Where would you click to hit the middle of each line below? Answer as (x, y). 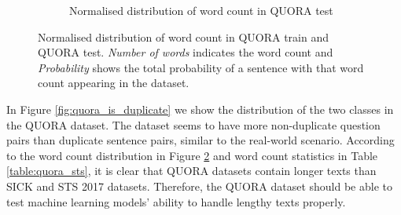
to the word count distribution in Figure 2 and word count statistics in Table (192, 155)
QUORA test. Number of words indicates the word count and (186, 52)
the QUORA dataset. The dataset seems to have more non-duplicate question (193, 124)
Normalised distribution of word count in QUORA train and (184, 36)
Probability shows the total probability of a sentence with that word (201, 67)
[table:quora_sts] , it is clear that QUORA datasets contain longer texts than (191, 171)
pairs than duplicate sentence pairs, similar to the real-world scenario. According (200, 140)
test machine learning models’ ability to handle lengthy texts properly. (176, 201)
